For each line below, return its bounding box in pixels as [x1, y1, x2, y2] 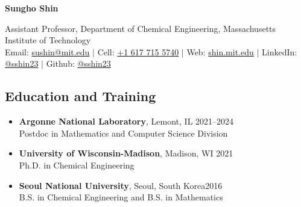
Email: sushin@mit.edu [5, 45, 90, 58]
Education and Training [5, 87, 156, 105]
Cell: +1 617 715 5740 [97, 45, 179, 58]
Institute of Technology [5, 34, 91, 46]
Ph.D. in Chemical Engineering [19, 158, 135, 171]
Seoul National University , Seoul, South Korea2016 [19, 179, 223, 191]
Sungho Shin [5, 2, 59, 14]
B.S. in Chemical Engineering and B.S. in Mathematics [19, 191, 223, 203]
